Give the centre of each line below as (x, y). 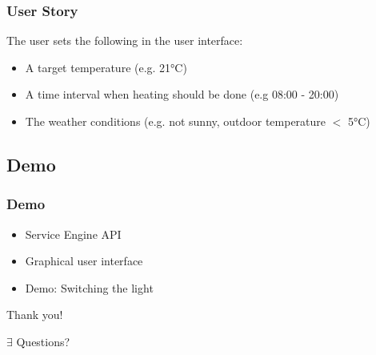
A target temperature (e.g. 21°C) (106, 67)
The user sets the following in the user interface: (125, 40)
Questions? (43, 341)
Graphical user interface (84, 261)
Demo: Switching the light (89, 287)
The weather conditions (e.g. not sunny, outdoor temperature (176, 121)
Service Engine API (73, 234)
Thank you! (35, 315)
